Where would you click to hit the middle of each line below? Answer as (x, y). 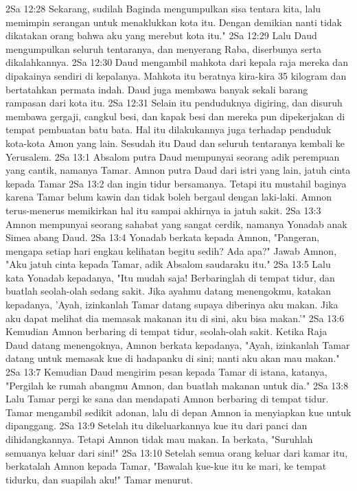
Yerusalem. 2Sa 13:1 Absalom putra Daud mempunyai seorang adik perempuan (173, 156)
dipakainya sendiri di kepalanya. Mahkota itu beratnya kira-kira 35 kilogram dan (176, 75)
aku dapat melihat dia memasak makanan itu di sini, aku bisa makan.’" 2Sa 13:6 (175, 318)
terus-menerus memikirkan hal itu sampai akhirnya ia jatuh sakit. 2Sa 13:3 (163, 210)
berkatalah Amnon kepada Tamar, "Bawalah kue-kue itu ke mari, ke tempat (166, 466)
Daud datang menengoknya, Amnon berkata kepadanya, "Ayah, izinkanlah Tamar (178, 344)
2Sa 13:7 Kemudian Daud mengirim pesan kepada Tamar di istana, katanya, (166, 372)
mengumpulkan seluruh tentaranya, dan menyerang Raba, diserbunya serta (163, 48)
